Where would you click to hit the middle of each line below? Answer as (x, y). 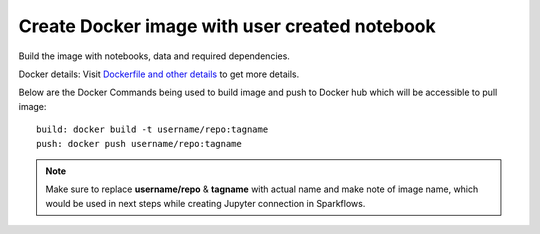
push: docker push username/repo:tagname (139, 143)
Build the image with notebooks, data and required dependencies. (154, 56)
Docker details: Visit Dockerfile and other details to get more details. (159, 74)
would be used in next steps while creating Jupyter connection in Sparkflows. (205, 203)
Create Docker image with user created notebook (227, 26)
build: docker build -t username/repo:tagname (152, 129)
